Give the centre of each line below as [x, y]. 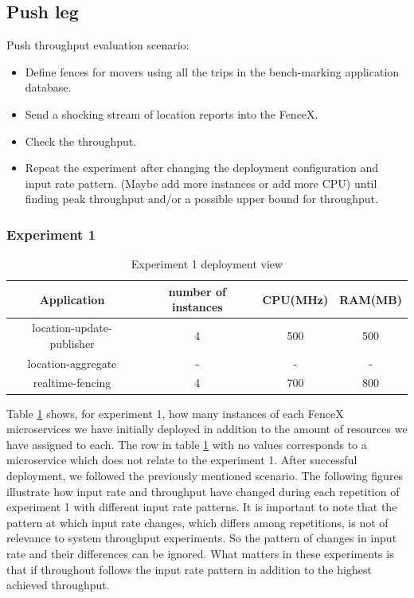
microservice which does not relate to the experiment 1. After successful [182, 460]
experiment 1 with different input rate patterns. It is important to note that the [202, 507]
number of [197, 291]
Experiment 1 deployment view [207, 264]
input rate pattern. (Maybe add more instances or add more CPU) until [201, 183]
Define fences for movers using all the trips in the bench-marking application [212, 71]
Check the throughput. [81, 141]
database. [48, 87]
